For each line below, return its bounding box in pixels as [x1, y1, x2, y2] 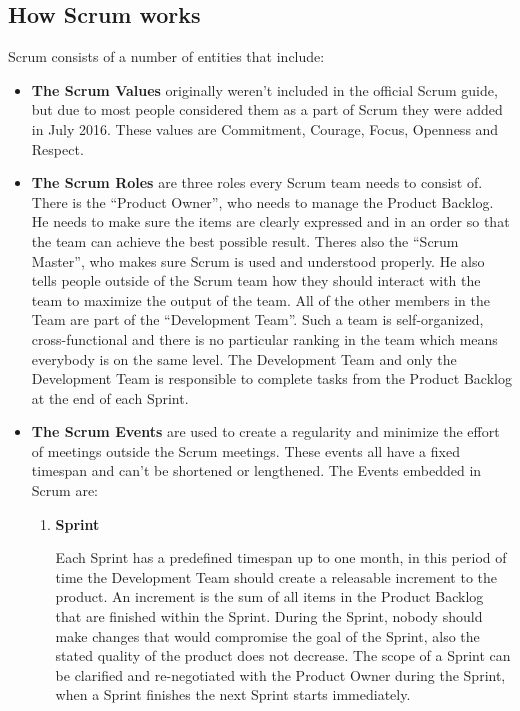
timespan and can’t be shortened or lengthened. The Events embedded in [31, 460, 482, 481]
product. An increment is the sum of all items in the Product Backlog [55, 586, 484, 607]
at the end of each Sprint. [31, 387, 189, 408]
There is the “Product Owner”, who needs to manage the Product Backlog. [31, 191, 494, 212]
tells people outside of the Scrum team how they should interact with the [31, 270, 481, 291]
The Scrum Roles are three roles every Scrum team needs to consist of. [31, 172, 483, 193]
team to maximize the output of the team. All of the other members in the [31, 289, 491, 310]
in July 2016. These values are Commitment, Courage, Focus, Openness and [31, 118, 499, 139]
